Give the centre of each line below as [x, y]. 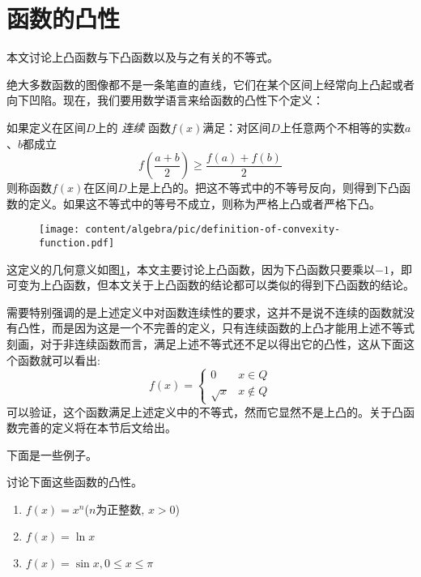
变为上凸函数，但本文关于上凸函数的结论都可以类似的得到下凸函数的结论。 [216, 285]
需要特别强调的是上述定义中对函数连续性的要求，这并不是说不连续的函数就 [205, 312]
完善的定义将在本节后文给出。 [97, 427]
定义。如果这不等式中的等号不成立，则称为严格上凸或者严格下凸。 [204, 203]
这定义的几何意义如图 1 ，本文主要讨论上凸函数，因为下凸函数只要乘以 [191, 269]
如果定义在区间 [46, 127]
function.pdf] [77, 243]
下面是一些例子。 [52, 454]
